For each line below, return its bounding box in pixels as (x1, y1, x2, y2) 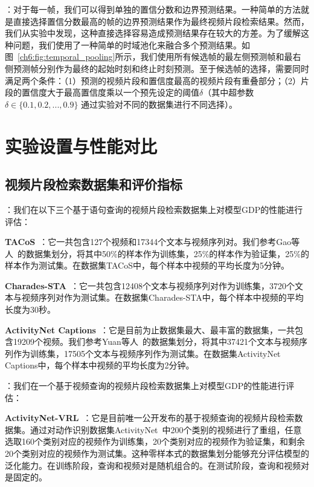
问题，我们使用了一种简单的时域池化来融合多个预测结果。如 (13, 38, 250, 51)
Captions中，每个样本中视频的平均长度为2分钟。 (5, 359, 194, 371)
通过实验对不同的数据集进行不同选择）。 (81, 97, 238, 110)
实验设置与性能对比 (5, 133, 158, 158)
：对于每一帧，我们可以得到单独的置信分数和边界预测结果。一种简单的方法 (5, 3, 301, 15)
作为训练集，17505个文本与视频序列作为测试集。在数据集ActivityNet (13, 347, 281, 359)
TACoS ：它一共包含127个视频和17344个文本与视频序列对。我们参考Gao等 (5, 235, 300, 248)
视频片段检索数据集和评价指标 (5, 175, 182, 194)
